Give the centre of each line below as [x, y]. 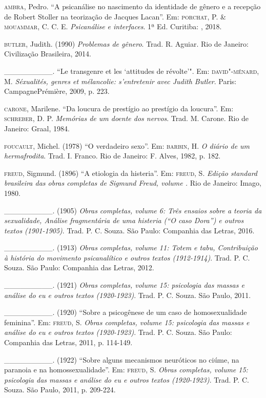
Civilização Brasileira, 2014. [48, 54]
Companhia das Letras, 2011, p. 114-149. [68, 342]
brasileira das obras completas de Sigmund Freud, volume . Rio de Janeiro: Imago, [133, 183]
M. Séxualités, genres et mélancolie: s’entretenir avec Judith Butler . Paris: [120, 81]
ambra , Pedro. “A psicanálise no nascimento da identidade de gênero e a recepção [132, 6]
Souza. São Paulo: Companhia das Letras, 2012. [79, 267]
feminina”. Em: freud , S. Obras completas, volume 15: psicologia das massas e [127, 322]
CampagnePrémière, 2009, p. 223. [57, 91]
